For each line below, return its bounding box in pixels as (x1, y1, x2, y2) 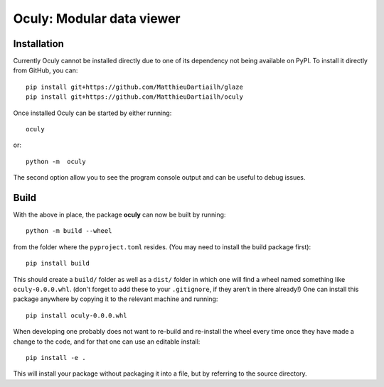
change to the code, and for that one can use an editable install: (13, 337, 201, 346)
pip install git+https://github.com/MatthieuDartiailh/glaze (26, 82, 243, 91)
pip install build (26, 259, 90, 268)
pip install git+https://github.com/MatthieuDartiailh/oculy (26, 93, 243, 101)
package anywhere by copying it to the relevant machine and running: (13, 295, 218, 303)
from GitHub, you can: (13, 66, 78, 75)
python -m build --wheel (26, 227, 112, 235)
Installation (13, 38, 64, 50)
